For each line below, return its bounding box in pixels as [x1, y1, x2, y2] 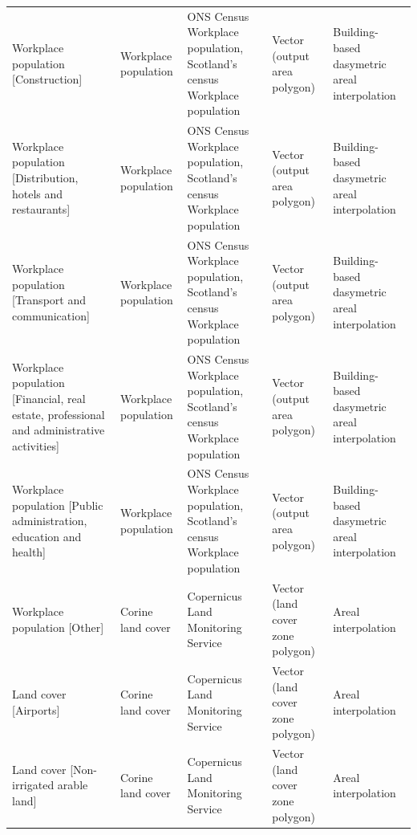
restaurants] [12, 201, 71, 218]
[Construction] [12, 71, 83, 88]
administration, [12, 512, 87, 529]
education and [12, 527, 82, 544]
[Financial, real [12, 389, 86, 406]
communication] [12, 307, 90, 324]
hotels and [12, 185, 63, 202]
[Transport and [12, 291, 86, 308]
